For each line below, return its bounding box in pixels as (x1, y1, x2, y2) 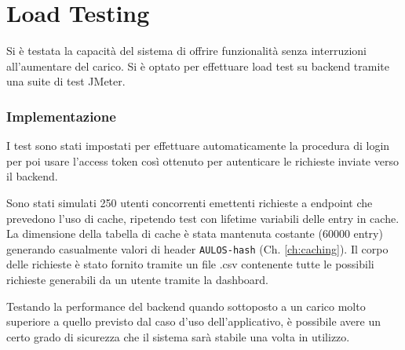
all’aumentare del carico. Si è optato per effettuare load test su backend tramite (6, 57, 389, 74)
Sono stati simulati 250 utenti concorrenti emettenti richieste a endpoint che (6, 194, 373, 210)
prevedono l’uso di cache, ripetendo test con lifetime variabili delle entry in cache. (6, 210, 400, 226)
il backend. (6, 168, 58, 184)
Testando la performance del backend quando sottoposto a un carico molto (6, 297, 366, 314)
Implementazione (6, 106, 116, 126)
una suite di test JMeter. (6, 73, 126, 89)
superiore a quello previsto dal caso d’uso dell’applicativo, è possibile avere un (6, 313, 381, 330)
